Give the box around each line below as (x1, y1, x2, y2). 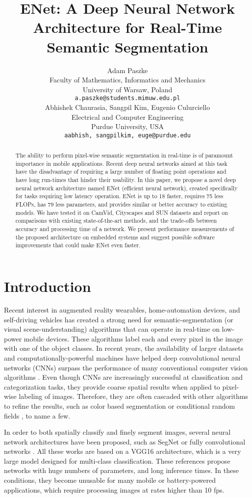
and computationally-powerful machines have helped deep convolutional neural (4, 352, 241, 363)
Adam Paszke (107, 65, 148, 75)
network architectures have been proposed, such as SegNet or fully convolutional (4, 436, 246, 446)
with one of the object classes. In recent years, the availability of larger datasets (4, 343, 244, 353)
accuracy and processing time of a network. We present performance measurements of (15, 225, 234, 233)
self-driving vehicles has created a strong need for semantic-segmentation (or (4, 314, 233, 324)
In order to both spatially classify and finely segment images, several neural (4, 427, 231, 437)
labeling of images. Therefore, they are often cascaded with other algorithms (19, 391, 248, 401)
